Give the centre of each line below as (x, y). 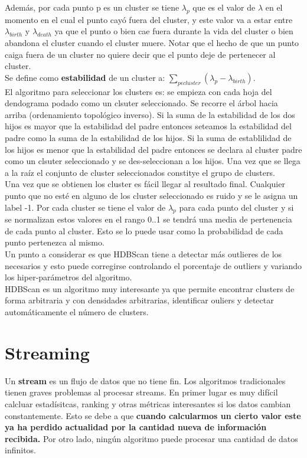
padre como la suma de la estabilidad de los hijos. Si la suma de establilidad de (148, 137)
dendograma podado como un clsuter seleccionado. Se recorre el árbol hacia (141, 103)
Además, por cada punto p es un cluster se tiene (92, 7)
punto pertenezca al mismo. (55, 242)
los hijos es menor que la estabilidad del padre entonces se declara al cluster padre (153, 149)
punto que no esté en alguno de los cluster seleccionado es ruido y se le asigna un (151, 195)
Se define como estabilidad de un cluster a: (85, 77)
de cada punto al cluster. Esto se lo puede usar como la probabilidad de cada (144, 230)
